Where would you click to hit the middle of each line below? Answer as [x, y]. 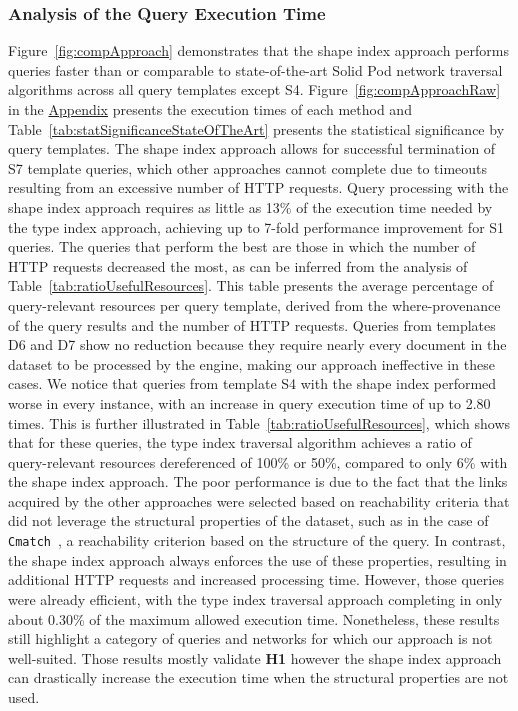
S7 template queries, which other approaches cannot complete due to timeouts [248, 167]
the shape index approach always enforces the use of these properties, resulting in [257, 559]
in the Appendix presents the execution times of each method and [210, 109]
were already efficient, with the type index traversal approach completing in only [255, 598]
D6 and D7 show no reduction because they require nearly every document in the [257, 344]
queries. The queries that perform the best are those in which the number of [242, 246]
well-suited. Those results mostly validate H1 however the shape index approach [255, 657]
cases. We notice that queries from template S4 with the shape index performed [252, 383]
